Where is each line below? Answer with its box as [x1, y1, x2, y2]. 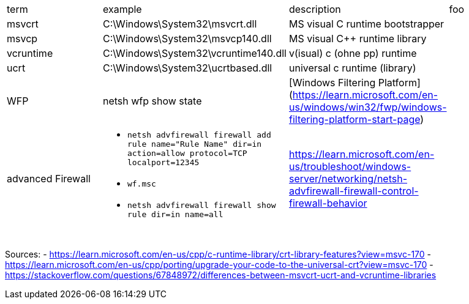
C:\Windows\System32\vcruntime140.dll [102, 47, 287, 59]
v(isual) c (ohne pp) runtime [288, 47, 417, 59]
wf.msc [127, 179, 156, 188]
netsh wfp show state [102, 95, 202, 107]
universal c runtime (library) [288, 62, 416, 74]
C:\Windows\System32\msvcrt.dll [102, 18, 257, 30]
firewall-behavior [288, 196, 367, 209]
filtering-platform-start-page [288, 113, 421, 125]
